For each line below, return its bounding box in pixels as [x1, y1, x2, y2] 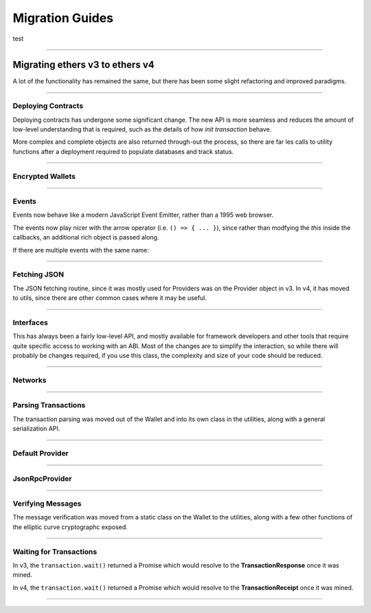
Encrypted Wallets [12, 171, 76, 181]
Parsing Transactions [12, 400, 86, 410]
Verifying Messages [12, 499, 82, 508]
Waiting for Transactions [12, 547, 98, 557]
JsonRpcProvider [12, 473, 72, 483]
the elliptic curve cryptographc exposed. [12, 523, 128, 531]
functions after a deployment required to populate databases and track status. [12, 147, 234, 155]
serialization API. [12, 424, 60, 433]
